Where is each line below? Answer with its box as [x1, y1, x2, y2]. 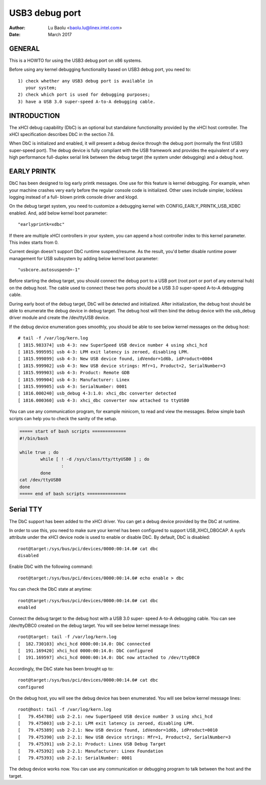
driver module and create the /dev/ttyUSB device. [9, 314, 110, 321]
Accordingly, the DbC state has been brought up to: [9, 665, 114, 672]
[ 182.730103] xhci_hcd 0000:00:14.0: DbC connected [18, 641, 150, 647]
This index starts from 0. [9, 239, 59, 245]
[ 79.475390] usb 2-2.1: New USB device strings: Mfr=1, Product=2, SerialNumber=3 [18, 734, 231, 740]
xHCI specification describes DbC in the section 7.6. [9, 131, 115, 137]
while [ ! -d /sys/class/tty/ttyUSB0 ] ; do [40, 456, 150, 462]
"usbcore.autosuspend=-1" [18, 267, 81, 273]
